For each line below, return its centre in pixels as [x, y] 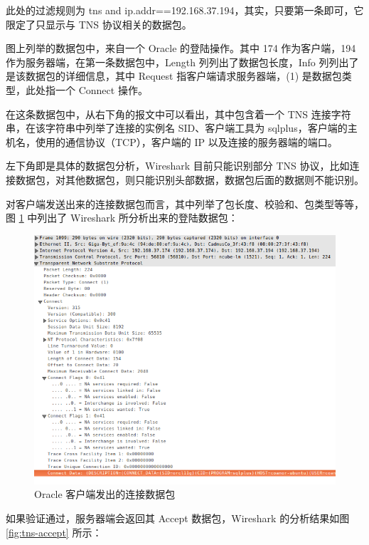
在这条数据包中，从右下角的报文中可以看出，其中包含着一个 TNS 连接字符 [178, 114]
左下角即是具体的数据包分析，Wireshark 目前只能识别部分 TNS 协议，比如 [178, 166]
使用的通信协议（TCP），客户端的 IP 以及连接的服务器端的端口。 [186, 141]
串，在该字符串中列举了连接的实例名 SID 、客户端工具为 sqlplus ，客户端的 [177, 128]
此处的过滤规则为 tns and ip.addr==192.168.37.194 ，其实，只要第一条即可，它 [185, 10]
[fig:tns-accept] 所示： [54, 532]
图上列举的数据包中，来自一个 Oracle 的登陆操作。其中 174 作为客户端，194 [181, 48]
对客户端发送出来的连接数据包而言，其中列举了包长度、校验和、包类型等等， [185, 203]
